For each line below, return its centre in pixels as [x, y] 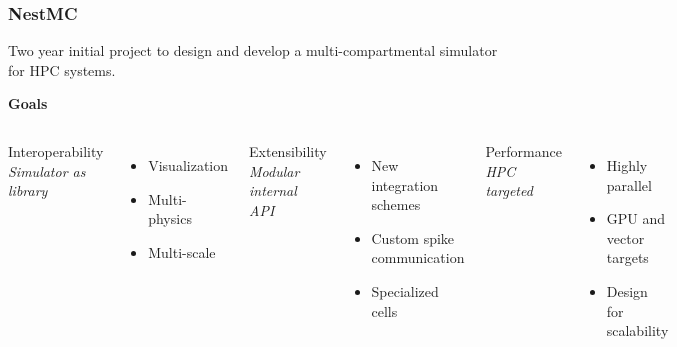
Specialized [405, 290]
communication [418, 257]
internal [273, 190]
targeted [509, 190]
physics [170, 218]
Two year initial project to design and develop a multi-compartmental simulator [253, 50]
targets [627, 257]
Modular [274, 170]
